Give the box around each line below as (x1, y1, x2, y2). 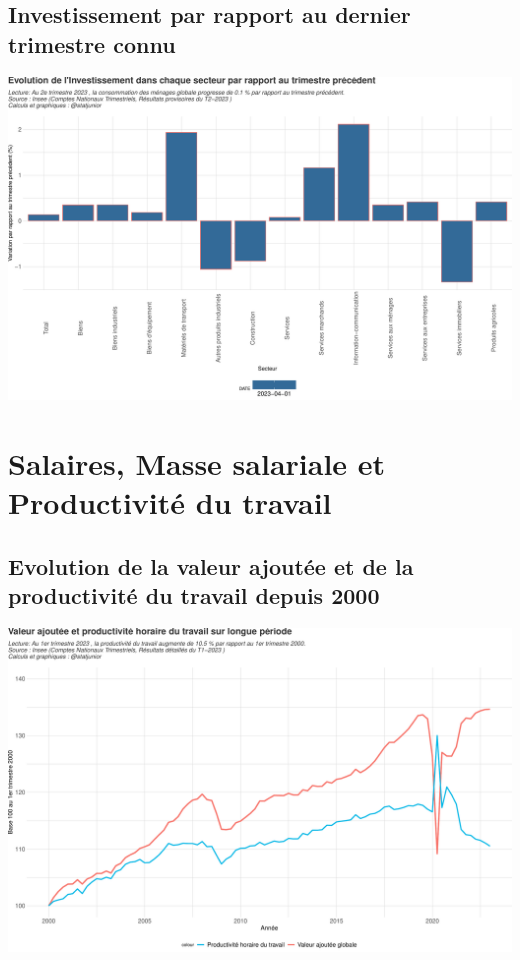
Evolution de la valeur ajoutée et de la (8, 551, 414, 581)
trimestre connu (8, 28, 176, 59)
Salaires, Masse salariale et (8, 443, 386, 484)
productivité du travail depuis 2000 (8, 580, 380, 611)
